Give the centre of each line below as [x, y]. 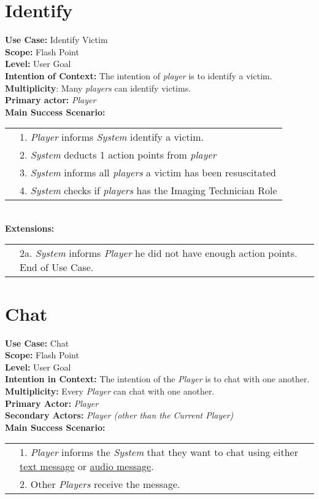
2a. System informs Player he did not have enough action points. [159, 253]
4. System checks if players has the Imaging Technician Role [148, 191]
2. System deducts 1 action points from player [118, 155]
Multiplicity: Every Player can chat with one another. [110, 391]
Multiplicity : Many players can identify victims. [98, 88]
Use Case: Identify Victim [56, 40]
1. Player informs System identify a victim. [112, 137]
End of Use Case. [57, 267]
